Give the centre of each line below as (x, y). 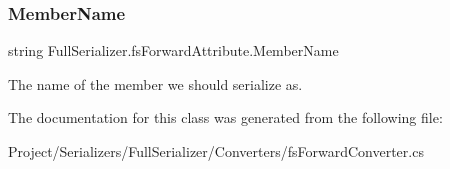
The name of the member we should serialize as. (155, 83)
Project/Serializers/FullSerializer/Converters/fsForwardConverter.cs (216, 151)
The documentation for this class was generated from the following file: (225, 117)
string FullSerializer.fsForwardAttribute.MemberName (173, 50)
